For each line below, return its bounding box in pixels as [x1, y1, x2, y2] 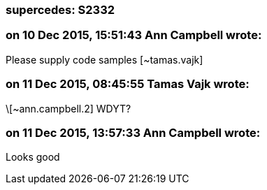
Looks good [6, 151, 60, 163]
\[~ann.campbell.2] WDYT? [6, 102, 131, 115]
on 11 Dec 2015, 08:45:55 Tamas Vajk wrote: [6, 77, 250, 92]
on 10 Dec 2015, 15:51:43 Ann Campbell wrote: [6, 28, 262, 43]
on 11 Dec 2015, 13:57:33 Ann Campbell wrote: [6, 125, 261, 140]
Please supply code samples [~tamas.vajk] [6, 53, 203, 66]
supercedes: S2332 [6, 3, 115, 17]
